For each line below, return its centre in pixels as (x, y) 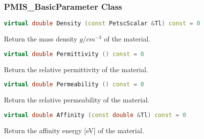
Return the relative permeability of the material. (77, 100)
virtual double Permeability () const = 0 (74, 85)
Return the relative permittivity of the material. (76, 69)
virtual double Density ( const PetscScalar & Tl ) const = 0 (102, 24)
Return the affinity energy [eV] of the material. (74, 130)
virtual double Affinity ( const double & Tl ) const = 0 (95, 115)
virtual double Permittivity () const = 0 (74, 54)
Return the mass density (41, 39)
